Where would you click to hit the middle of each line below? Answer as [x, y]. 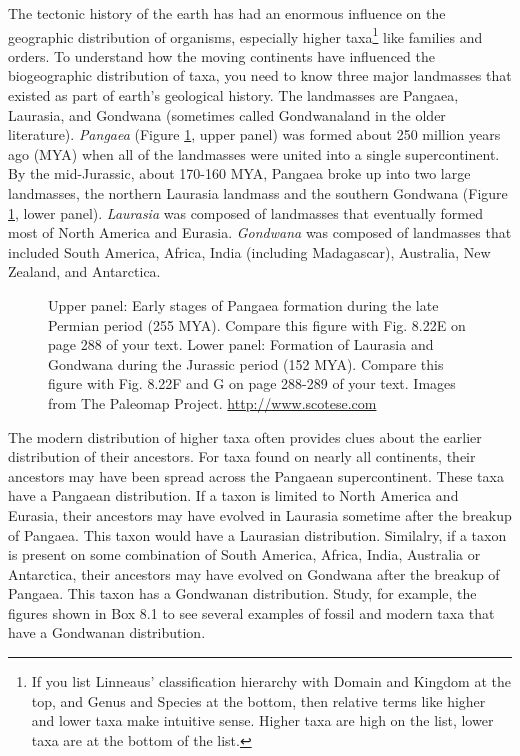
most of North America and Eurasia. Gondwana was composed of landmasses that [260, 232]
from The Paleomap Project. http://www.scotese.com [212, 402]
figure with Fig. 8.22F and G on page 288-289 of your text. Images [252, 383]
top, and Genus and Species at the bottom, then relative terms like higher [258, 700]
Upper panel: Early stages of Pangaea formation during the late [243, 304]
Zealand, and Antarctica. [84, 271]
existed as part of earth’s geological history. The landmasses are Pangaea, [233, 95]
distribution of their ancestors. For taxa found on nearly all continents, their [242, 456]
